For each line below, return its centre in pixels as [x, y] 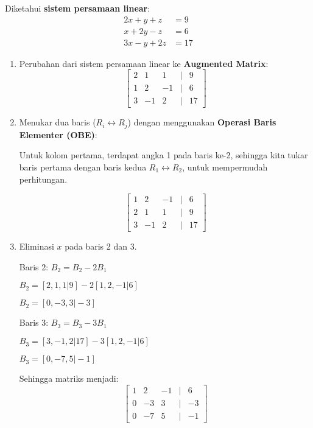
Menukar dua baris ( [58, 122]
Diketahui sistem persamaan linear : [78, 8]
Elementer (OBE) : [58, 134]
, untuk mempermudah [225, 167]
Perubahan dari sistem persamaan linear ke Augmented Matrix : [144, 63]
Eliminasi [37, 246]
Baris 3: [34, 322]
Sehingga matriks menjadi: [69, 378]
